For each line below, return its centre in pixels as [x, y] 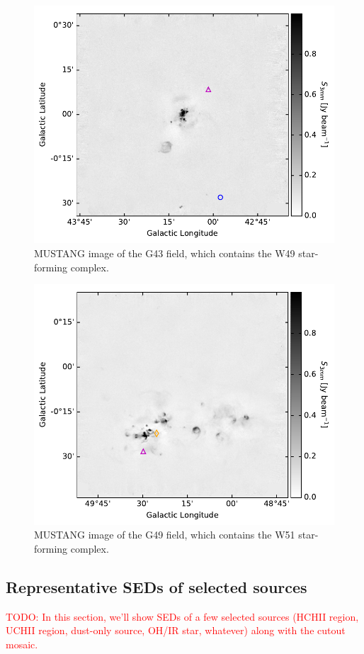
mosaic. [22, 644]
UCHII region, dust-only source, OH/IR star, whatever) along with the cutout [176, 630]
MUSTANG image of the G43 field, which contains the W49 [165, 253]
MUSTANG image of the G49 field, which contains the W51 [165, 535]
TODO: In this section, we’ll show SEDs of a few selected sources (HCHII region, [182, 616]
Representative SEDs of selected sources [157, 586]
